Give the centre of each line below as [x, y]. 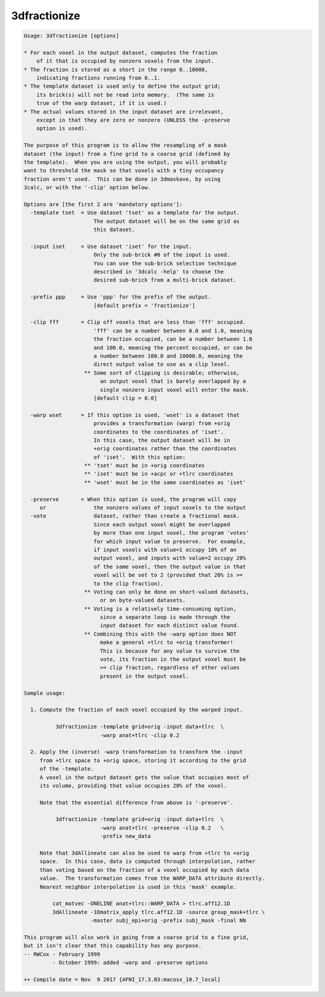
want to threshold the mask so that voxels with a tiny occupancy [124, 171]
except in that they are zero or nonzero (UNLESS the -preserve [133, 120]
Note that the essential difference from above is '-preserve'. [136, 803]
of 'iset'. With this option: [140, 457]
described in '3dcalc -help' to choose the [159, 272]
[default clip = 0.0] [125, 398]
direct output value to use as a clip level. [162, 365]
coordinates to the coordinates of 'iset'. [159, 432]
